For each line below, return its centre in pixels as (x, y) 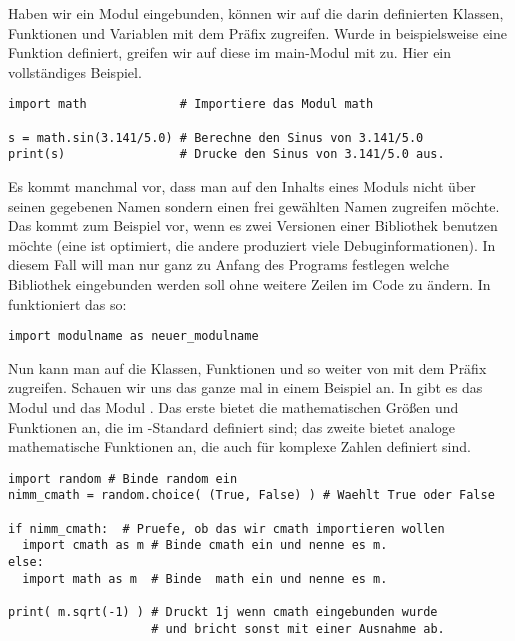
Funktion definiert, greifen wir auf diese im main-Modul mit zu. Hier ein (230, 52)
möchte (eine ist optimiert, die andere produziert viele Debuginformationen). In (252, 244)
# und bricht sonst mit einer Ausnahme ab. (298, 628)
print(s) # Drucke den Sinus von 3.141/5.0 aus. (226, 154)
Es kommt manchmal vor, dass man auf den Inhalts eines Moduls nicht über (242, 186)
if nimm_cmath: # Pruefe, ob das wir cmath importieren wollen (226, 528)
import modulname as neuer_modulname (133, 336)
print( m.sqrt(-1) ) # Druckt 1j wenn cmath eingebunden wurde (223, 612)
